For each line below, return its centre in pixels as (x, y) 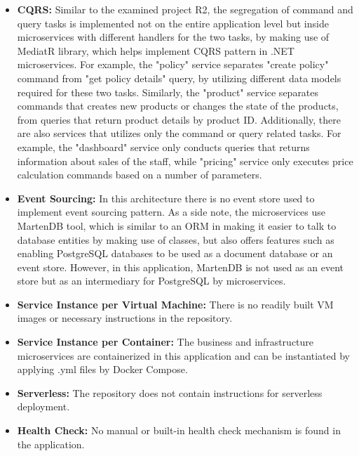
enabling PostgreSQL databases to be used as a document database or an (175, 253)
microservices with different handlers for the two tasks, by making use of (173, 37)
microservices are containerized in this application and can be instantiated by (183, 355)
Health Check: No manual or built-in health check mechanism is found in (179, 430)
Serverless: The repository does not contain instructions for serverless (170, 392)
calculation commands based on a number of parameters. (140, 175)
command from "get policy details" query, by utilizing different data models (179, 78)
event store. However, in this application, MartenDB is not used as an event (180, 267)
